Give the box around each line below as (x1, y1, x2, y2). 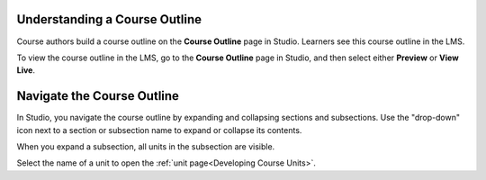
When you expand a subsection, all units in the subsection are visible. (16, 140, 275, 152)
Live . (16, 65, 36, 76)
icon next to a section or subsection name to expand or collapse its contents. (16, 124, 302, 135)
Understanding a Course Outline (16, 12, 202, 27)
